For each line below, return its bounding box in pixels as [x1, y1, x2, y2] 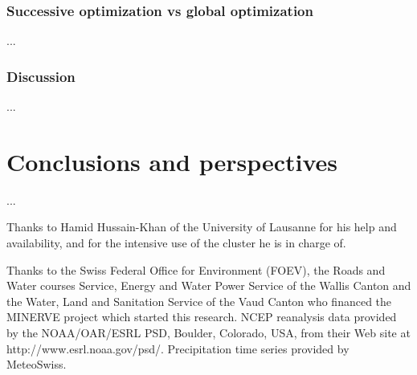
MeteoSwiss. [6, 356, 67, 373]
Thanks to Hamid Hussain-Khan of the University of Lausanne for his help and [6, 218, 397, 235]
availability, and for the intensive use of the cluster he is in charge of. [6, 234, 346, 251]
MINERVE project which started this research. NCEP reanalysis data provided [6, 308, 397, 325]
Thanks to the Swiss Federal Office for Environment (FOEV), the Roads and [6, 261, 386, 278]
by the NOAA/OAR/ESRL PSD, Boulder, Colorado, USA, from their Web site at [6, 324, 411, 340]
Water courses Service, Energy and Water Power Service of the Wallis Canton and [6, 277, 411, 294]
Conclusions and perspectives [6, 145, 338, 177]
